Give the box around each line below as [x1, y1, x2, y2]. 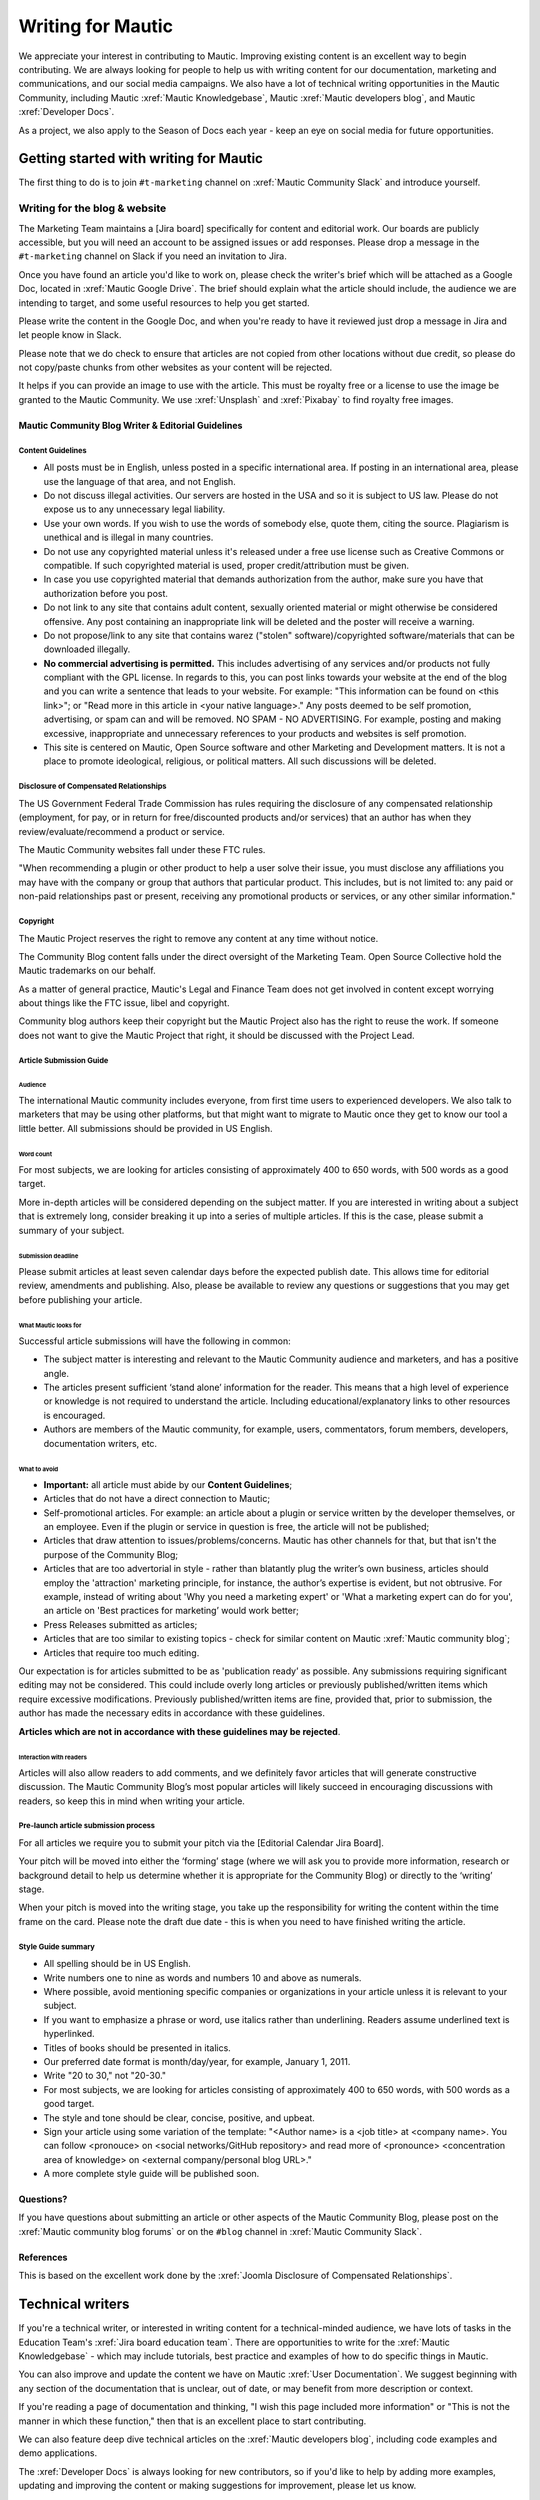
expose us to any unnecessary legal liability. [43, 503, 225, 515]
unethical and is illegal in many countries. [43, 531, 214, 544]
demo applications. [18, 2447, 98, 2459]
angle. [43, 1367, 70, 1379]
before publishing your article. [18, 1293, 143, 1305]
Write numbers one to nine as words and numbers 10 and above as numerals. [43, 1971, 362, 1984]
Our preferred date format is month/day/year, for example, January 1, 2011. [43, 2055, 351, 2067]
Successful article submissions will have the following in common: [18, 1335, 291, 1347]
